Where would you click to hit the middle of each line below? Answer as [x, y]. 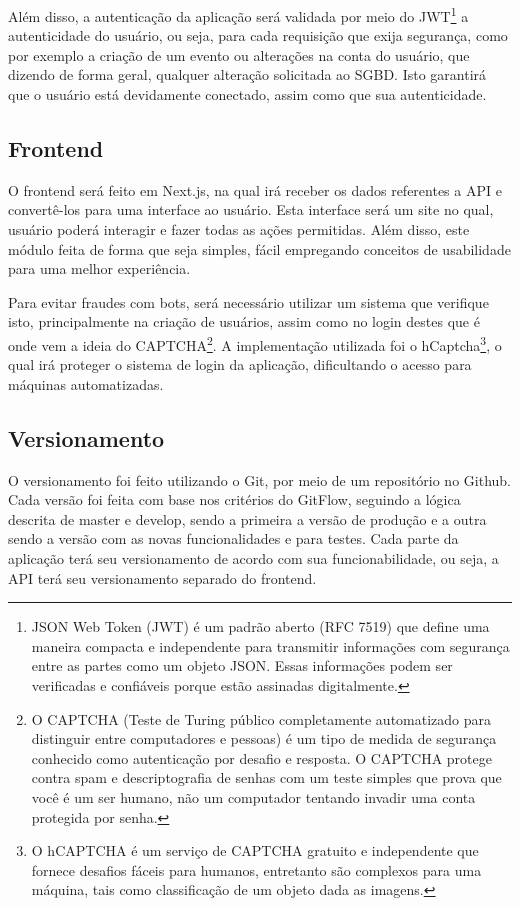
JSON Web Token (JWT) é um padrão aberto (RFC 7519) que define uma [260, 626]
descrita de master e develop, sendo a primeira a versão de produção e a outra [247, 518]
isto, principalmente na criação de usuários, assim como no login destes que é [244, 321]
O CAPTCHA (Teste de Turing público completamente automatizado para [261, 718]
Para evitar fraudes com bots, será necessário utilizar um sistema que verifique [248, 301]
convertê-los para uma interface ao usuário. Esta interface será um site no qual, [251, 209]
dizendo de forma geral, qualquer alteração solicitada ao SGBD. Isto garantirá [247, 74]
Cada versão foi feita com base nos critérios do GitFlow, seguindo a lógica [234, 499]
